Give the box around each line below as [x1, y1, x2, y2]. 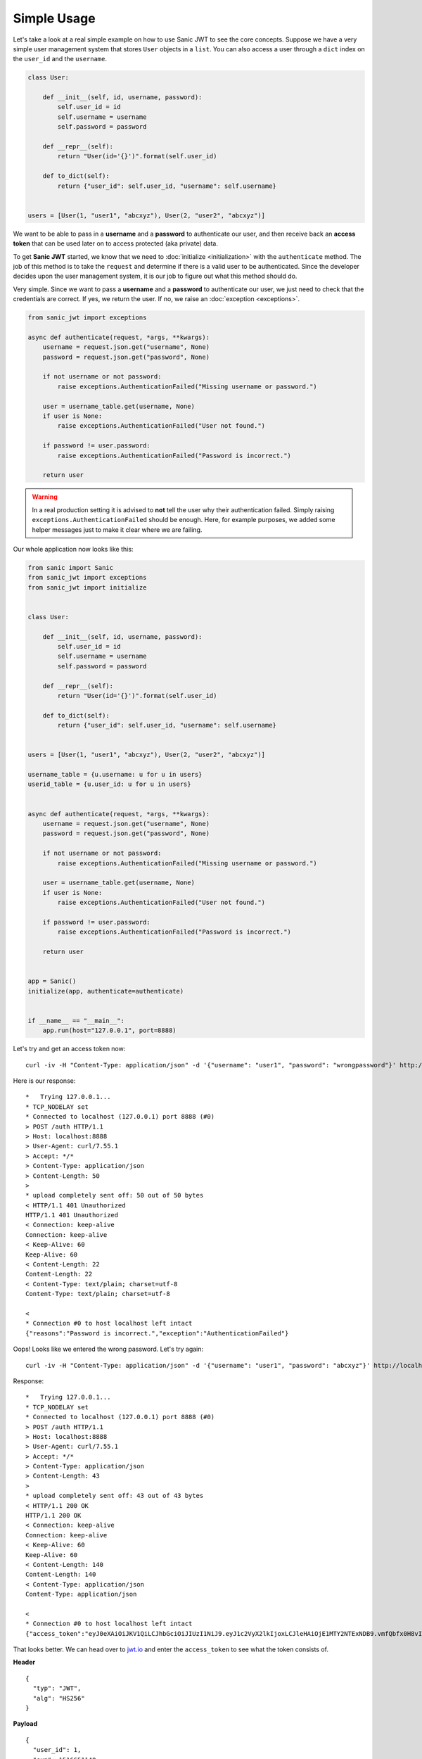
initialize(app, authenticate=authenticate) [27, 987, 184, 995]
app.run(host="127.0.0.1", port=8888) [42, 1027, 177, 1034]
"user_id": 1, [32, 1746, 82, 1754]
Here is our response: [13, 1077, 76, 1085]
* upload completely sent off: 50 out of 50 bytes [25, 1191, 204, 1200]
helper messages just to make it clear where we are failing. [32, 525, 203, 534]
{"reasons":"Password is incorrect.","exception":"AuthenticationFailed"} [25, 1329, 289, 1337]
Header [13, 1658, 35, 1667]
